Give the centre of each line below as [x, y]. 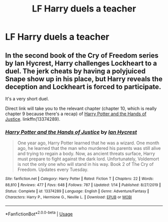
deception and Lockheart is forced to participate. [83, 86]
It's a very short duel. [27, 99]
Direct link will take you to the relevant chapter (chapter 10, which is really [81, 108]
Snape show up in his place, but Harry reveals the [84, 79]
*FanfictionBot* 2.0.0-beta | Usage [39, 213]
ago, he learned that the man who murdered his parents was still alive [89, 148]
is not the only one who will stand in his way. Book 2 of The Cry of [85, 164]
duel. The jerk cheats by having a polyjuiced [75, 71]
